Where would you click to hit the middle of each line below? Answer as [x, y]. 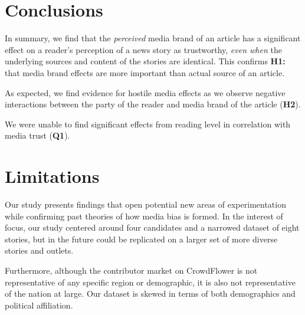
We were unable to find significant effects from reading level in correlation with [148, 124]
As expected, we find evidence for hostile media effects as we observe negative [145, 92]
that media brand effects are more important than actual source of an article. [145, 72]
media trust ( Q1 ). [37, 135]
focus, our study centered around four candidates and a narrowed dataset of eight [152, 227]
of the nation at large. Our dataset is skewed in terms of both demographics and [150, 293]
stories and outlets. [39, 250]
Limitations [52, 176]
